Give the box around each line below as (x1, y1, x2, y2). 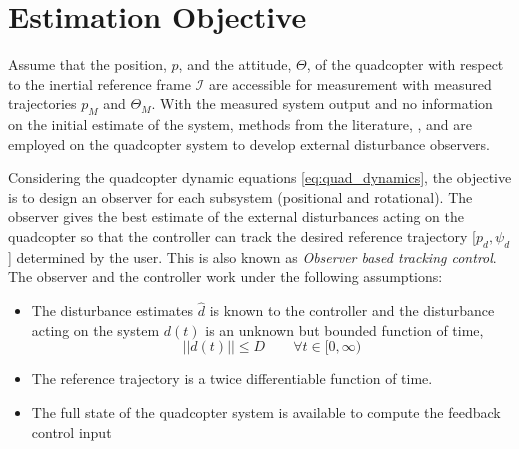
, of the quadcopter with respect (306, 54, 504, 75)
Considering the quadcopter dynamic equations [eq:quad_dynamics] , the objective (8, 167, 512, 188)
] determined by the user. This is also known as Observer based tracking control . (8, 246, 497, 267)
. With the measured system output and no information (151, 93, 493, 114)
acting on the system (31, 319, 160, 340)
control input (31, 421, 112, 442)
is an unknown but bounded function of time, (205, 319, 484, 340)
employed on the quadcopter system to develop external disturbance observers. (8, 133, 491, 154)
